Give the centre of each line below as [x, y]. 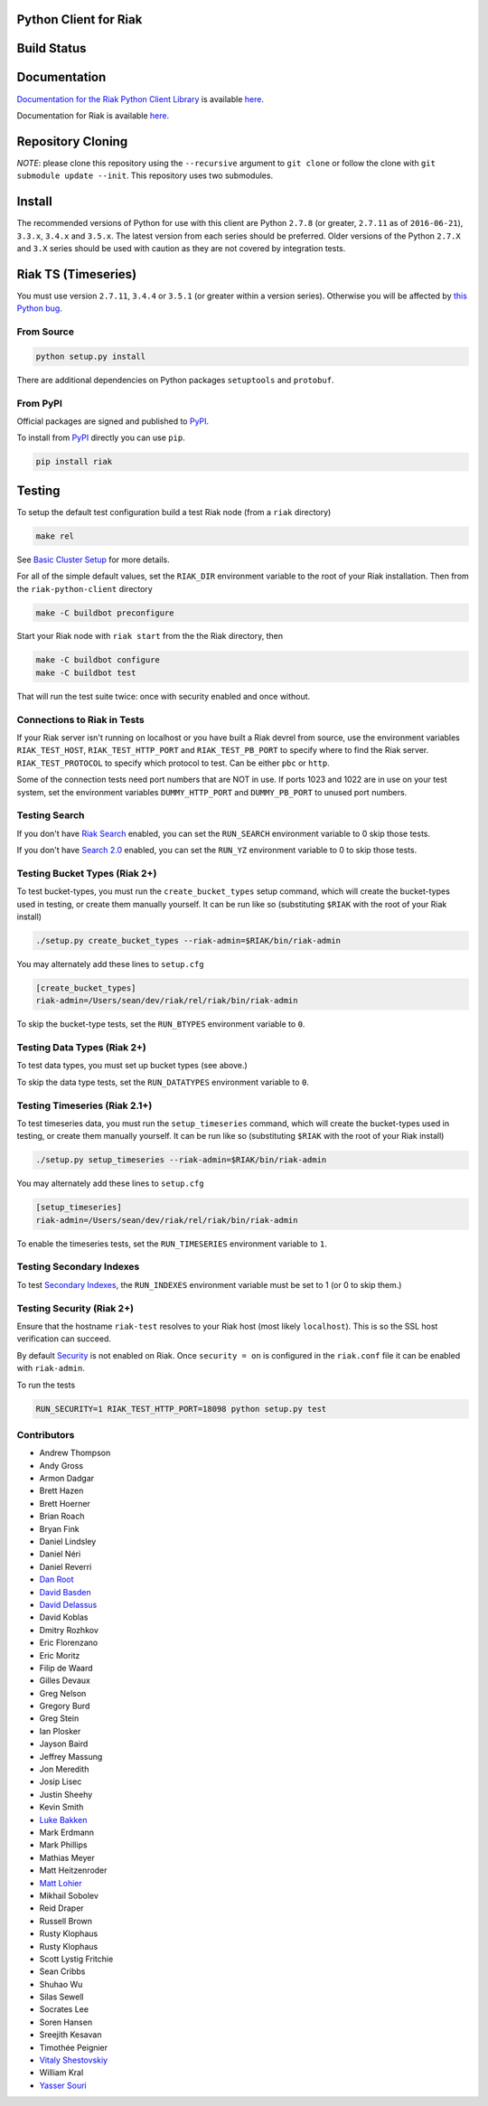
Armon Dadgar [67, 1479]
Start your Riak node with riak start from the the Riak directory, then [150, 636]
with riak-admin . [51, 1368]
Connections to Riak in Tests [80, 719]
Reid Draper [62, 1908]
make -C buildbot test [86, 672]
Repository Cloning [72, 141]
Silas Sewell [61, 1997]
